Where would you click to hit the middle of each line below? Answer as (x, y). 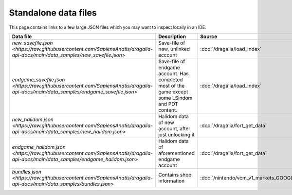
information (172, 181)
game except (173, 91)
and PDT (168, 104)
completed (171, 79)
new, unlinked (174, 49)
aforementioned (176, 153)
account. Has (174, 73)
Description (172, 36)
